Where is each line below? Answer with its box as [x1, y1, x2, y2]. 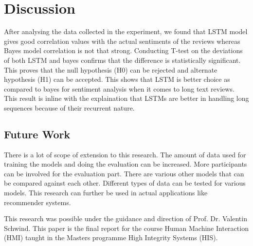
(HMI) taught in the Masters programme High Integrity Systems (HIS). [4, 232, 218, 243]
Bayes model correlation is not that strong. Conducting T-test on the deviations [4, 45, 243, 56]
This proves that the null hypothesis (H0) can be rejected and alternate [4, 64, 217, 75]
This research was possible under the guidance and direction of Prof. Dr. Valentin [4, 213, 247, 224]
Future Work [4, 126, 71, 141]
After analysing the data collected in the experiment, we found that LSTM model [4, 26, 248, 37]
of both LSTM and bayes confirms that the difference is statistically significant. [4, 55, 241, 65]
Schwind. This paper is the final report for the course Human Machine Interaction [4, 223, 249, 233]
